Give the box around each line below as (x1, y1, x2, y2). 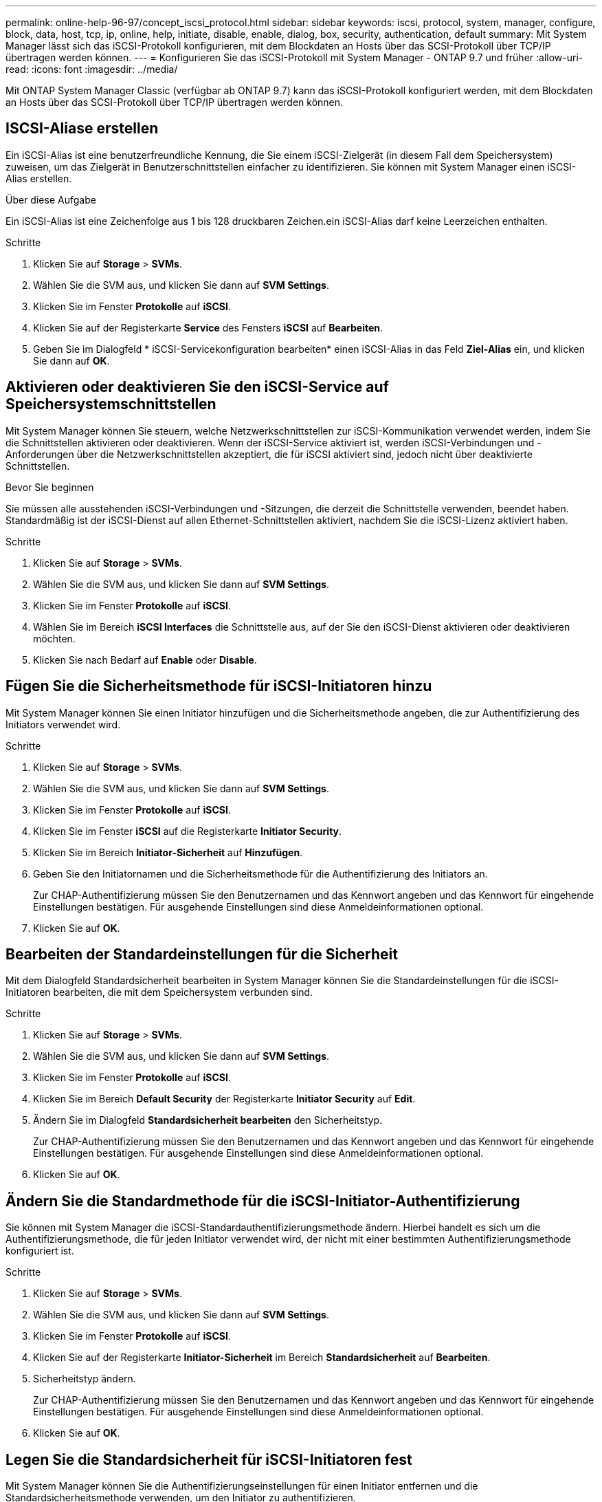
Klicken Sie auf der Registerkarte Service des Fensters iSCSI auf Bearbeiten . (33, 321, 383, 334)
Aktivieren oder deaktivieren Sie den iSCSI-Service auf (5, 378, 389, 396)
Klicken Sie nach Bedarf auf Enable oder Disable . (33, 653, 257, 666)
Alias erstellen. (5, 172, 72, 184)
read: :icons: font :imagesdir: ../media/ (5, 63, 178, 75)
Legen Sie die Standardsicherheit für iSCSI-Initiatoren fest (5, 1450, 412, 1468)
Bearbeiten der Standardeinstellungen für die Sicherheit (5, 945, 398, 963)
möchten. (33, 632, 76, 644)
